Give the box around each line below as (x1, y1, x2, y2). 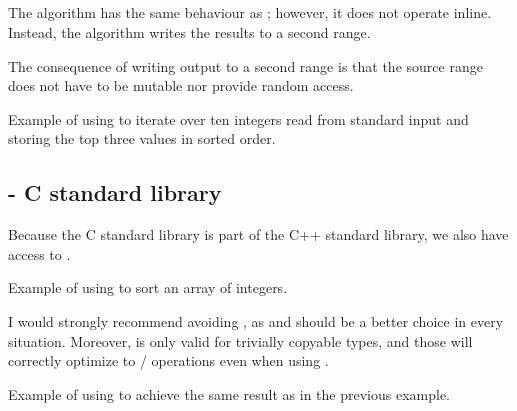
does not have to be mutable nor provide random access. (8, 75, 354, 96)
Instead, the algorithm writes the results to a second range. (8, 21, 371, 42)
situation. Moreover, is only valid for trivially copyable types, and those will (8, 330, 473, 351)
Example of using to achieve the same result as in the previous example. (8, 383, 451, 404)
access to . (8, 243, 71, 264)
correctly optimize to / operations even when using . (8, 350, 329, 371)
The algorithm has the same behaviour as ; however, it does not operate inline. (8, 2, 492, 23)
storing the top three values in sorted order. (8, 128, 276, 149)
